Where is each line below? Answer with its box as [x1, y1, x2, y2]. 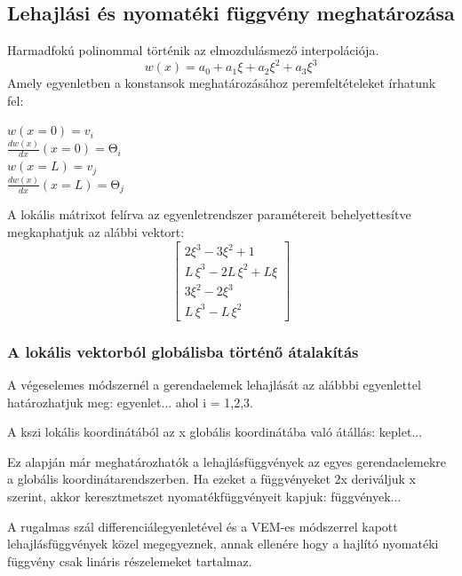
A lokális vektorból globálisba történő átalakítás [7, 340, 359, 362]
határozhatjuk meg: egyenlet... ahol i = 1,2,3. [7, 392, 253, 411]
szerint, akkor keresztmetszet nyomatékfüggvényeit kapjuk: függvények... [7, 486, 402, 505]
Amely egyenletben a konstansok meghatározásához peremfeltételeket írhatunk [7, 74, 436, 92]
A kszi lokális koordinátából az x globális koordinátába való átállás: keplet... [7, 422, 423, 441]
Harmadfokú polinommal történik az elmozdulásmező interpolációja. [7, 41, 379, 59]
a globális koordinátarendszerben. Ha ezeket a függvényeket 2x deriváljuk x [7, 469, 416, 488]
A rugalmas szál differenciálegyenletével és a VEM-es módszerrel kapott [7, 517, 398, 535]
